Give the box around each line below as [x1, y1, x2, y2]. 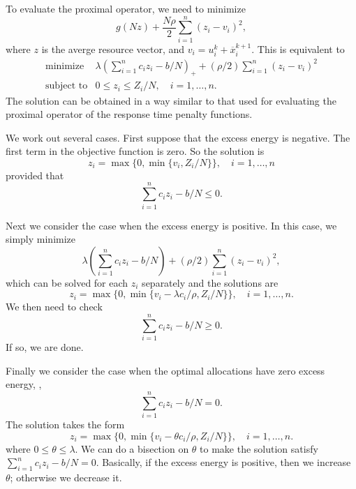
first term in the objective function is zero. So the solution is [6, 144, 265, 158]
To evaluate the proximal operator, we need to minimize [6, 1, 246, 15]
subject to [45, 81, 88, 91]
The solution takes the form [6, 417, 125, 431]
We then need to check [6, 299, 103, 314]
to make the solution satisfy [200, 441, 318, 456]
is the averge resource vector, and [41, 41, 185, 56]
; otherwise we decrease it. [10, 469, 122, 484]
